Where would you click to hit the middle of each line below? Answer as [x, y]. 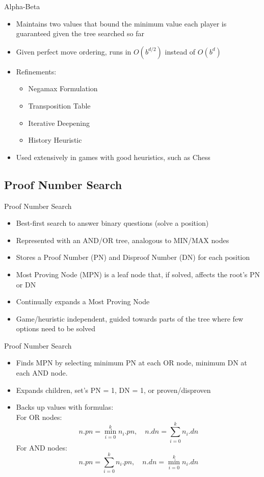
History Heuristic [55, 140]
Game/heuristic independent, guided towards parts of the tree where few [130, 318]
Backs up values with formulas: [65, 407]
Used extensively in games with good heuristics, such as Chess [113, 157]
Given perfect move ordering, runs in [74, 51]
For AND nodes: [42, 447]
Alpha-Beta [22, 6]
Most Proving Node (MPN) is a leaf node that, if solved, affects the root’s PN [138, 274]
